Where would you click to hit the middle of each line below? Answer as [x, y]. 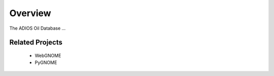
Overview [30, 13]
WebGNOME [48, 55]
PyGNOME [46, 62]
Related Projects [36, 43]
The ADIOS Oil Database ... [38, 28]
